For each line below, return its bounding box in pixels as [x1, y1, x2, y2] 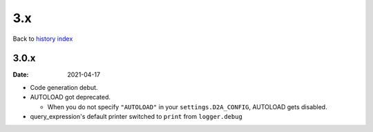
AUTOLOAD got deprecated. [30, 93, 111, 102]
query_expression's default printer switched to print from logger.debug [30, 113, 243, 121]
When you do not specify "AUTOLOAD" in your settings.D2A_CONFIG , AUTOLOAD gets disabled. [47, 102, 327, 111]
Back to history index [12, 35, 73, 43]
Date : [12, 70, 29, 79]
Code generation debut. [30, 83, 98, 91]
